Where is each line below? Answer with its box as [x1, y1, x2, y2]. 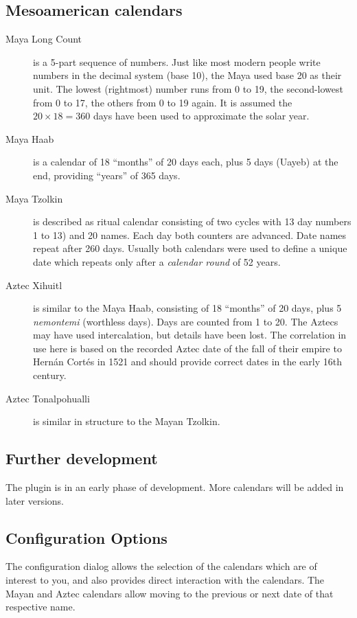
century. [33, 368, 67, 382]
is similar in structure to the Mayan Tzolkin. [33, 414, 220, 428]
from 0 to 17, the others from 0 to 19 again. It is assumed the [33, 95, 292, 109]
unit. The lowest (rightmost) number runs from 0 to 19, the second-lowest [33, 81, 344, 95]
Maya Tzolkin [5, 191, 63, 205]
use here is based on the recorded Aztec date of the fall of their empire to [33, 341, 342, 355]
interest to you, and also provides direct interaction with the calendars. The [5, 573, 325, 587]
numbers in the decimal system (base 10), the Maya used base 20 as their [33, 68, 342, 82]
